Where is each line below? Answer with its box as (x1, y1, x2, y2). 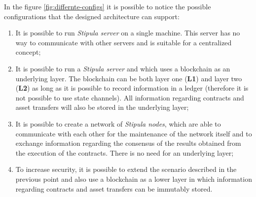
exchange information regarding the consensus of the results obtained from (15, 138, 241, 148)
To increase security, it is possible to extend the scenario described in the (15, 164, 237, 174)
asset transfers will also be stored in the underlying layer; (15, 102, 189, 112)
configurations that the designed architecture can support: (4, 11, 180, 21)
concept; (15, 47, 41, 57)
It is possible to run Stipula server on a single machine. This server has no (15, 28, 240, 38)
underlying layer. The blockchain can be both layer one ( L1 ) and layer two (15, 73, 242, 83)
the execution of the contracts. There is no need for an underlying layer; (15, 147, 234, 158)
